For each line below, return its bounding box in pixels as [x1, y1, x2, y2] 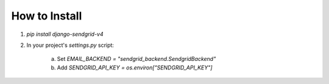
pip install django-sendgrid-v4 [26, 30, 104, 38]
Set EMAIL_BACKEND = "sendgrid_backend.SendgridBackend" [57, 55, 216, 63]
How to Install [11, 9, 82, 23]
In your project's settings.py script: [26, 41, 114, 49]
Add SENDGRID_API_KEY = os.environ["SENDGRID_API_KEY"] [57, 64, 213, 71]
